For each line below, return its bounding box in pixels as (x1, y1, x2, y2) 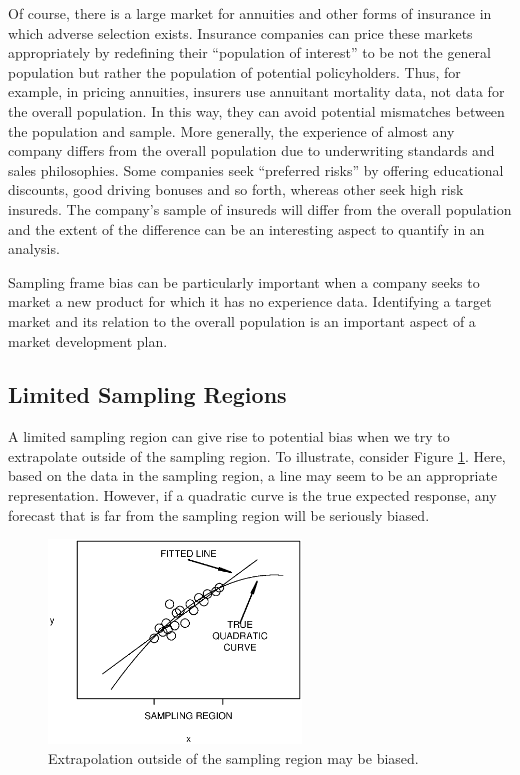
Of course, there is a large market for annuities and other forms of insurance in (8, 3, 492, 23)
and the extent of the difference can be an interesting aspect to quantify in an (8, 218, 485, 239)
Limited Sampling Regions (8, 379, 287, 410)
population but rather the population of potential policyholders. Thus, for (8, 61, 461, 82)
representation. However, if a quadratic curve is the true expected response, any (8, 485, 497, 506)
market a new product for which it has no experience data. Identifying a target (8, 291, 492, 312)
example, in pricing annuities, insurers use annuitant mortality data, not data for (8, 81, 505, 102)
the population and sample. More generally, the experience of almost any (8, 120, 455, 141)
